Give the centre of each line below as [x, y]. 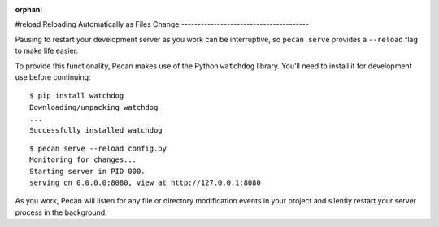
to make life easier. [47, 51]
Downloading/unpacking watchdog [94, 107]
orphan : [29, 9]
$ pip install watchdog [77, 96]
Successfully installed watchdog [96, 130]
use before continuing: [53, 76]
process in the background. [61, 212]
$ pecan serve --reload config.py [98, 148]
